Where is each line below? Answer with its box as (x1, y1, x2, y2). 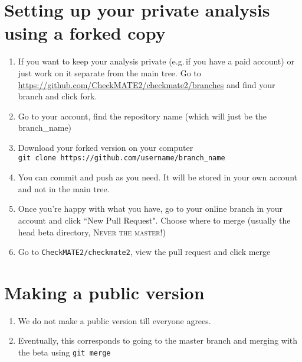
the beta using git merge (18, 346, 111, 358)
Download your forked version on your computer (18, 141, 193, 153)
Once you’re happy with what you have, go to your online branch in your (18, 202, 283, 215)
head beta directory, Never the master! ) (18, 225, 166, 238)
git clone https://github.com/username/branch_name (18, 154, 225, 163)
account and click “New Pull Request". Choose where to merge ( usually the (18, 214, 291, 226)
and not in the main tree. (18, 182, 110, 195)
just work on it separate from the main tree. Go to (18, 66, 201, 79)
